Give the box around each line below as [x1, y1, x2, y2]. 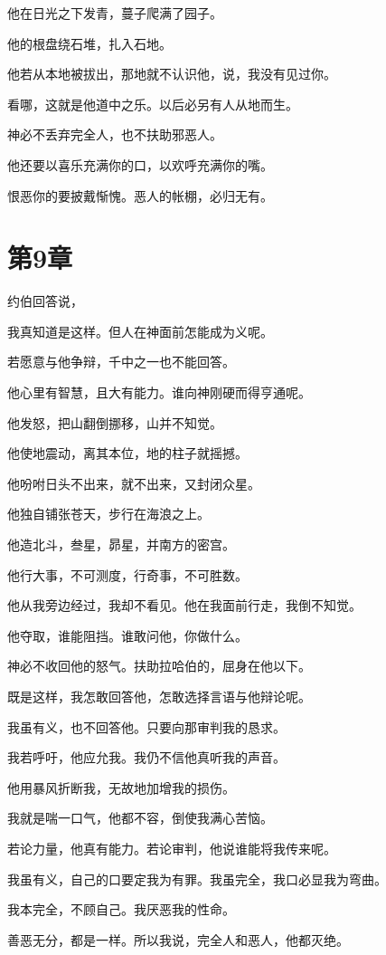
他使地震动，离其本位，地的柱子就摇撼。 [7, 444, 248, 463]
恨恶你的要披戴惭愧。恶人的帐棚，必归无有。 [7, 186, 273, 205]
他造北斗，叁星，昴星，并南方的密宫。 [7, 535, 235, 554]
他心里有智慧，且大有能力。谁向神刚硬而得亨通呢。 [7, 383, 311, 402]
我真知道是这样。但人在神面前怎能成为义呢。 [7, 321, 273, 340]
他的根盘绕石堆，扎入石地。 [7, 33, 172, 53]
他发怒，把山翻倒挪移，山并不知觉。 [7, 413, 222, 432]
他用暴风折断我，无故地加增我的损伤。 [7, 778, 235, 797]
